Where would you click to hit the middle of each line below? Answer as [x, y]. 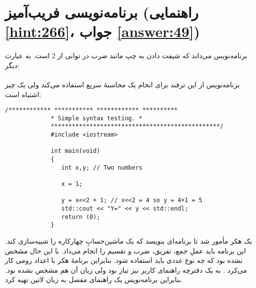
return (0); [81, 217]
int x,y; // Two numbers [102, 167]
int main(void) [76, 151]
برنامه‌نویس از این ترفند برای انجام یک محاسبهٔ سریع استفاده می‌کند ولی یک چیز [122, 84]
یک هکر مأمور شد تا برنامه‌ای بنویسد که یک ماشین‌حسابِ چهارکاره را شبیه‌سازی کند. [128, 240]
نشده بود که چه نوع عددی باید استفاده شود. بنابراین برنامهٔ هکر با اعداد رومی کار [124, 260]
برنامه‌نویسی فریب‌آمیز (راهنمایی [102, 12]
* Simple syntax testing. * [97, 118]
